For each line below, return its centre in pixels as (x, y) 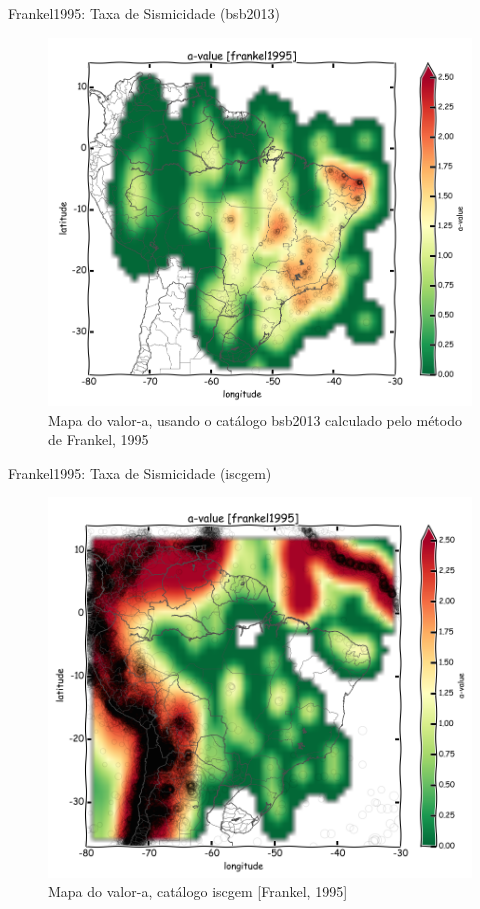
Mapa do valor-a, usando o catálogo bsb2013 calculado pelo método (255, 419)
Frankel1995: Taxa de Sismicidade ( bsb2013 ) (144, 13)
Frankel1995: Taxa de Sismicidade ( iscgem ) (140, 472)
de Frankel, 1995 (98, 439)
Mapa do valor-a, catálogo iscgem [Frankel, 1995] (198, 891)
